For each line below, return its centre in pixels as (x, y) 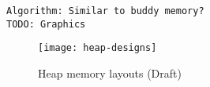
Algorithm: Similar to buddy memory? (105, 11)
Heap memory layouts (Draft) (110, 72)
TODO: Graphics (46, 24)
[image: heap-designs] (97, 48)
